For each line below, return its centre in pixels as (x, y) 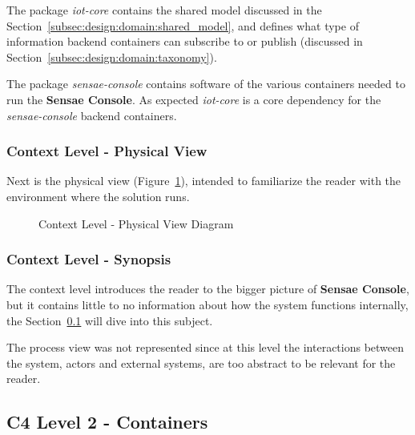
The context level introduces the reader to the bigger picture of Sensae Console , (208, 289)
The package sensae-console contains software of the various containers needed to (206, 84)
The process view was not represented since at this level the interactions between (205, 347)
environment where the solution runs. (98, 196)
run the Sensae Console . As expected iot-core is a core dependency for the (194, 99)
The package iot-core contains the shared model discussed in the (164, 10)
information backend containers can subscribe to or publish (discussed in (185, 41)
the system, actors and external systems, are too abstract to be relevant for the (201, 362)
